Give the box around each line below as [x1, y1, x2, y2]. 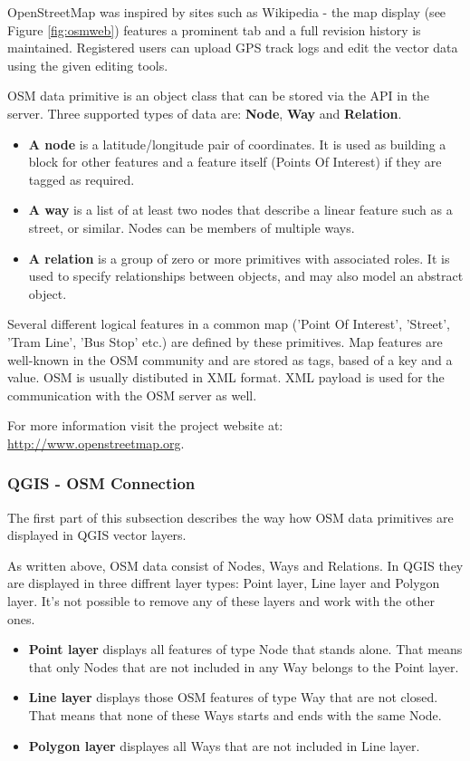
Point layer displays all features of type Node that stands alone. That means [28, 640, 463, 659]
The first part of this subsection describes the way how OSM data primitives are [7, 507, 454, 526]
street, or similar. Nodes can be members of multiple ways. [28, 217, 355, 236]
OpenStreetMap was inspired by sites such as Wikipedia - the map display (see [7, 3, 446, 21]
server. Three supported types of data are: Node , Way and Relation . [7, 103, 402, 122]
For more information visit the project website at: [7, 416, 283, 435]
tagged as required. [28, 169, 135, 188]
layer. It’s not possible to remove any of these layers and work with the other [7, 592, 435, 611]
